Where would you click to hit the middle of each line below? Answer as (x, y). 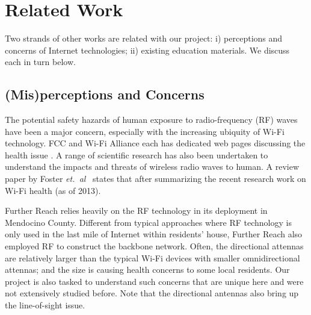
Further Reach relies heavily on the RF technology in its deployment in (136, 211)
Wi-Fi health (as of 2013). (53, 190)
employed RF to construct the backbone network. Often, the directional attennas (154, 246)
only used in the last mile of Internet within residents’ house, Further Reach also (154, 234)
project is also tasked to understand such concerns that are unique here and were (154, 281)
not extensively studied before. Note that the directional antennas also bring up (152, 293)
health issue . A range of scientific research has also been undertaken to (137, 154)
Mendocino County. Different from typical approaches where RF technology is (148, 222)
